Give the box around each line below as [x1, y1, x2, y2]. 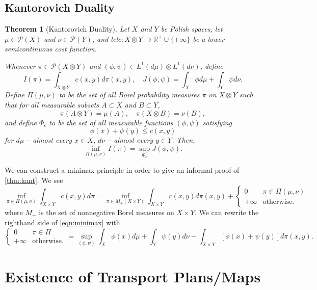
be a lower [193, 33, 224, 44]
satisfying [202, 117, 232, 127]
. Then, [172, 135, 195, 145]
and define [5, 117, 37, 127]
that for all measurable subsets [5, 99, 99, 110]
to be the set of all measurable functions [49, 117, 173, 127]
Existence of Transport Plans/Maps [5, 266, 261, 287]
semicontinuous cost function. [5, 43, 97, 54]
